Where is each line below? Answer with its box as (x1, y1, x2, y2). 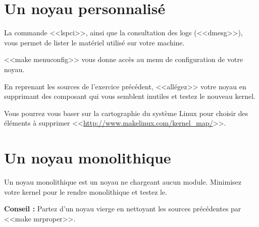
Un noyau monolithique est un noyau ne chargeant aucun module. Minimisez (4, 177, 241, 187)
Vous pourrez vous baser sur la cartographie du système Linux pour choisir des (4, 107, 248, 118)
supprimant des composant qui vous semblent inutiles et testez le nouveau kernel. (4, 91, 255, 101)
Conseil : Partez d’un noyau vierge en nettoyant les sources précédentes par (4, 203, 241, 214)
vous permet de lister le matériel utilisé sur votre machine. (4, 37, 185, 47)
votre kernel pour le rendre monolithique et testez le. (4, 186, 168, 197)
